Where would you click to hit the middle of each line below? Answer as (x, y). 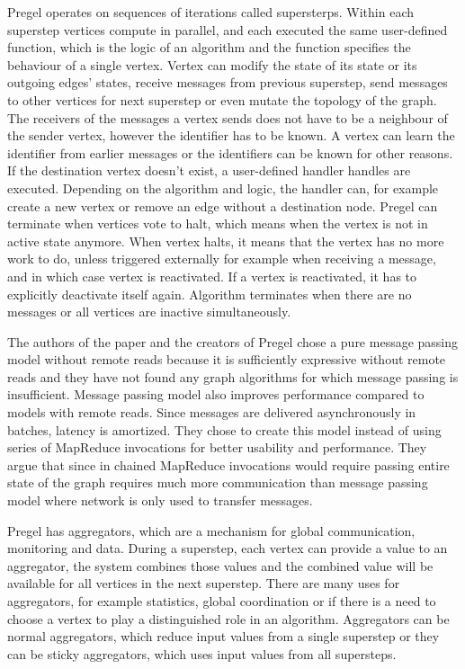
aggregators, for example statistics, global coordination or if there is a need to (222, 601)
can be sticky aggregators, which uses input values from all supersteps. (202, 653)
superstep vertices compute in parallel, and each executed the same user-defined (228, 29)
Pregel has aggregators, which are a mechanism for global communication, (211, 530)
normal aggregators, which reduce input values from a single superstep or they (224, 636)
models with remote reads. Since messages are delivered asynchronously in (212, 412)
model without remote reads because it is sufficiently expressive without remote (227, 359)
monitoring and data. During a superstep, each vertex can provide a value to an (228, 548)
